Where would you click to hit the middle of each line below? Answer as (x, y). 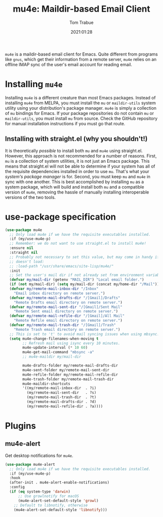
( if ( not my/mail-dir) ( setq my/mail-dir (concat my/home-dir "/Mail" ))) (85, 284)
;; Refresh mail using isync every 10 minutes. (71, 343)
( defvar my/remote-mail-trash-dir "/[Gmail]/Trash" (63, 325)
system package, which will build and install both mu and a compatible (75, 187)
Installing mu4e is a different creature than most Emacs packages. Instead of (81, 97)
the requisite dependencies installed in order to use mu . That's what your (77, 171)
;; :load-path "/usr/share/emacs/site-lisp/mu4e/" (62, 266)
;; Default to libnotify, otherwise (51, 505)
